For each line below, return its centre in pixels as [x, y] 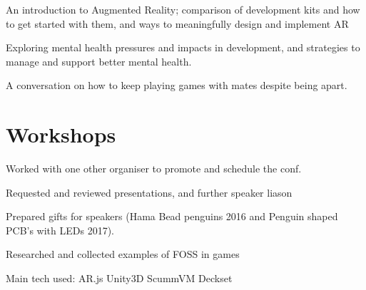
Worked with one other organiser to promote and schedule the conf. [154, 169]
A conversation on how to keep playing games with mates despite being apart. [177, 85]
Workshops [61, 134]
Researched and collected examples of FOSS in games [123, 254]
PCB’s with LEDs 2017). [60, 230]
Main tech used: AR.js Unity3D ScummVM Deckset [119, 278]
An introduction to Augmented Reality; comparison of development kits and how [183, 9]
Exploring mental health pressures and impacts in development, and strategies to [183, 47]
